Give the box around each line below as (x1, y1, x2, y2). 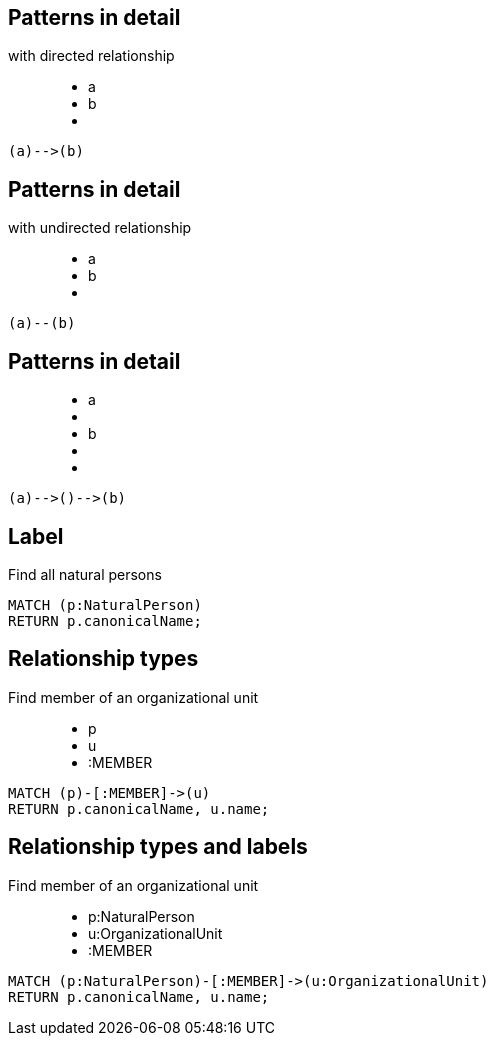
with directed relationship (8, 47, 175, 65)
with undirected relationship (8, 219, 192, 237)
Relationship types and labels (8, 834, 308, 860)
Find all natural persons (8, 565, 162, 583)
